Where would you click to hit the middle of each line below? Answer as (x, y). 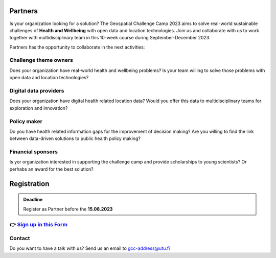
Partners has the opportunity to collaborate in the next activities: (77, 47)
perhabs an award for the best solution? (52, 169)
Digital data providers (37, 90)
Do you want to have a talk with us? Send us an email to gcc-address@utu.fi (90, 248)
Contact (20, 238)
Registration (29, 184)
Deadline (33, 200)
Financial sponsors (34, 152)
